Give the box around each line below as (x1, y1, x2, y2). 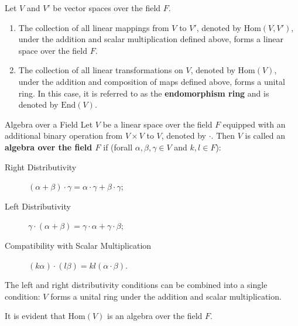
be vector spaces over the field (53, 2, 161, 13)
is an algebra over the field (107, 310, 203, 322)
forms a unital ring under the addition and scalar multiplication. (50, 290, 282, 302)
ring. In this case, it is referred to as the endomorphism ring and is (18, 87, 269, 99)
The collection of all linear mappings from (18, 21, 169, 33)
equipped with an (222, 118, 286, 130)
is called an (245, 129, 286, 142)
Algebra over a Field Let (5, 118, 93, 130)
